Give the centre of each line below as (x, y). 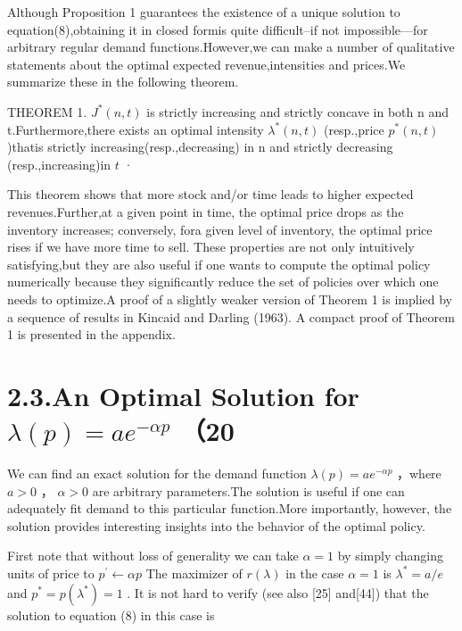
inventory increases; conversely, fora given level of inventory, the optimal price (220, 229)
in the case (315, 573)
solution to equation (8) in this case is (111, 614)
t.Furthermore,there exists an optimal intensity (136, 129)
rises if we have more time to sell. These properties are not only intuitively (211, 247)
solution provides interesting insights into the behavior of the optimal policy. (216, 525)
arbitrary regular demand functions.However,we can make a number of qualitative (231, 47)
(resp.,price (354, 129)
